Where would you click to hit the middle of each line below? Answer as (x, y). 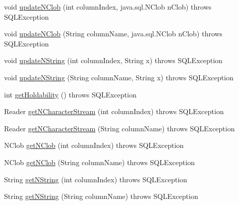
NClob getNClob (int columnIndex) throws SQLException (94, 145)
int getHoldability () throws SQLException (70, 94)
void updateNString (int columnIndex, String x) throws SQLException (113, 60)
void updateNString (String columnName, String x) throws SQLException (119, 77)
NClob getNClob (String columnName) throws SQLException (100, 162)
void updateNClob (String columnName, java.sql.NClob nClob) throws (113, 34)
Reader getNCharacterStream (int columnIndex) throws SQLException (114, 111)
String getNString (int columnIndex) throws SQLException (96, 179)
